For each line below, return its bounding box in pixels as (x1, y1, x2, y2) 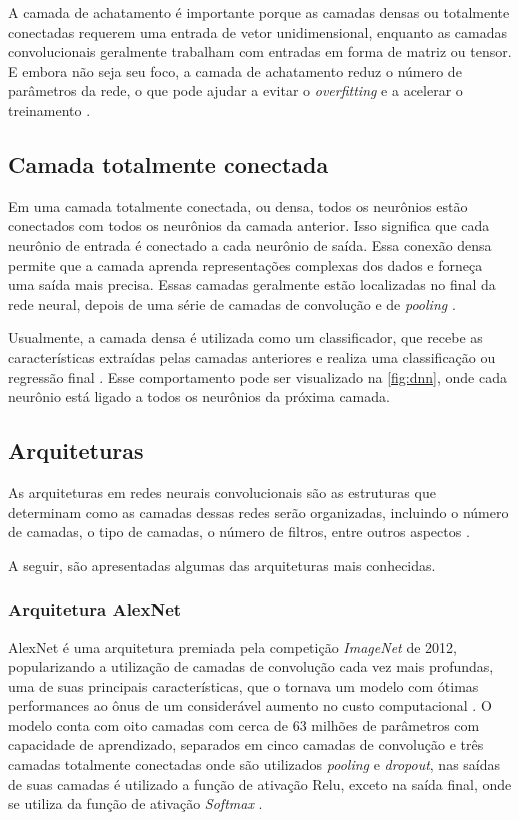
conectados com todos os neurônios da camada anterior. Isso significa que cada (8, 215, 490, 236)
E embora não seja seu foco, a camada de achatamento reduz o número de (8, 60, 462, 81)
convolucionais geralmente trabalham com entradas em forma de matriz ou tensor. (8, 41, 512, 62)
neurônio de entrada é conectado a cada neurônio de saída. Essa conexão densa (8, 234, 492, 255)
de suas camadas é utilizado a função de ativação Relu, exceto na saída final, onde (8, 773, 512, 794)
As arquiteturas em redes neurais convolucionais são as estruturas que (8, 481, 436, 502)
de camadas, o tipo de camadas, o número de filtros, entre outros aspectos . (8, 521, 470, 542)
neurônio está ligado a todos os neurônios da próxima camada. (8, 386, 390, 407)
